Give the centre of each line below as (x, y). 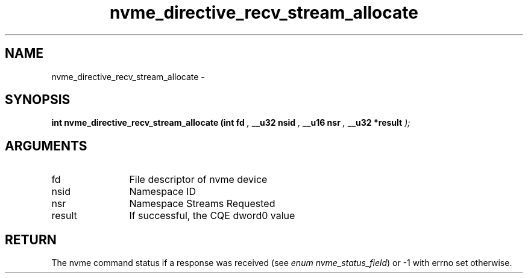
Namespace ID (162, 192)
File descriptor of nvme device (198, 180)
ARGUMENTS (46, 146)
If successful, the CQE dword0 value (212, 216)
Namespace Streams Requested (202, 204)
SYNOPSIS (38, 100)
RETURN (31, 239)
